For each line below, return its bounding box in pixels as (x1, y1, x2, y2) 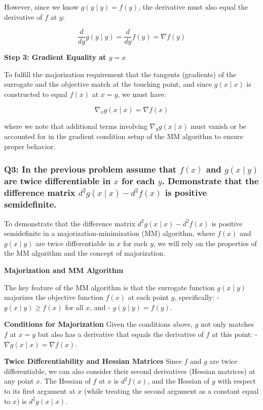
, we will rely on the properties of (153, 237, 257, 248)
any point (4, 375, 34, 386)
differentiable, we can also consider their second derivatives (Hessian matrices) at (4, 365, 255, 376)
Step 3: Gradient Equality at (4, 52, 106, 62)
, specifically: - (174, 292, 219, 302)
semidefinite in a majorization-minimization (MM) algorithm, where (4, 228, 215, 238)
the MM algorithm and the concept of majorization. (4, 248, 165, 258)
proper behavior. (4, 141, 56, 152)
